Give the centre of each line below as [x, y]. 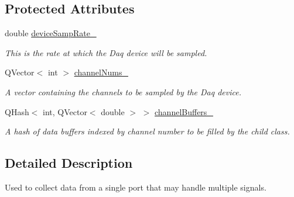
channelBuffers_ [184, 111]
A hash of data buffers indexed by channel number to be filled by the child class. [147, 131]
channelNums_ [101, 72]
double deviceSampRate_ [51, 33]
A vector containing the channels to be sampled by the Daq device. [123, 91]
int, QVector [65, 111]
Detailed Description [69, 163]
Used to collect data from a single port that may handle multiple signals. [136, 187]
